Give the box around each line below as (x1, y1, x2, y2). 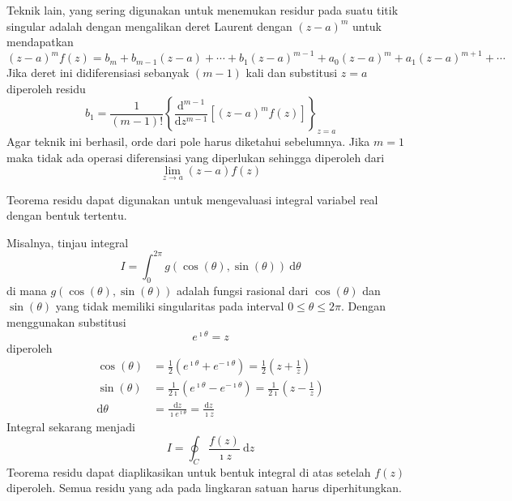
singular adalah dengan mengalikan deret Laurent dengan (6, 17, 292, 34)
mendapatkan (6, 33, 74, 50)
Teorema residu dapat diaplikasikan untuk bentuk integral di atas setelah (6, 463, 371, 480)
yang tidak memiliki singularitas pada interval (55, 298, 284, 315)
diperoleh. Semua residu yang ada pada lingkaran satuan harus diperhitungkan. (6, 479, 402, 496)
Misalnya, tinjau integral (6, 233, 129, 250)
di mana (6, 281, 47, 298)
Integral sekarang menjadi (6, 417, 135, 435)
